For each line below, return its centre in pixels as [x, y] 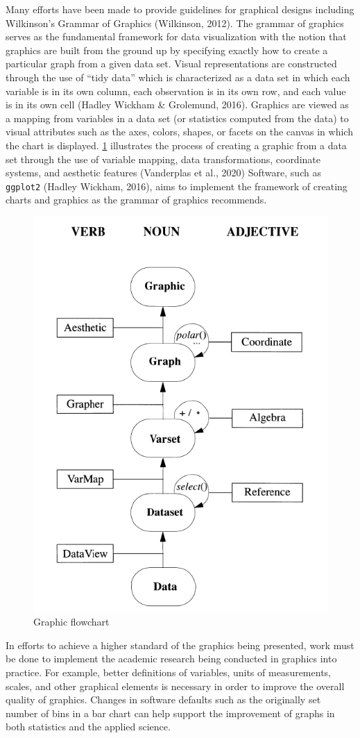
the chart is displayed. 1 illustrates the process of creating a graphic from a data [176, 145]
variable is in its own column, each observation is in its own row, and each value [176, 91]
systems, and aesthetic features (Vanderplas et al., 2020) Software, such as [163, 173]
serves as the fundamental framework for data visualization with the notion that [176, 36]
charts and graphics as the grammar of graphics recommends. [136, 200]
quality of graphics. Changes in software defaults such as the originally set [163, 699]
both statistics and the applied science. [88, 727]
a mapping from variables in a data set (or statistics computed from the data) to [177, 118]
